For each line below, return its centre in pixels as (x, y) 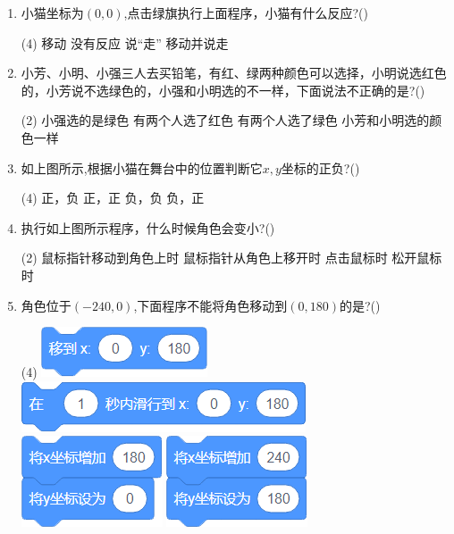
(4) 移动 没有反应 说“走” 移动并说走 (125, 42)
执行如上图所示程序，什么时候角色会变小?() (148, 227)
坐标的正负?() (320, 167)
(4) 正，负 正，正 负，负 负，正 (113, 198)
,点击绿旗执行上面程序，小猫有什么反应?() (246, 13)
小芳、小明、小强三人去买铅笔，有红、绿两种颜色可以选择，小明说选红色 (234, 73)
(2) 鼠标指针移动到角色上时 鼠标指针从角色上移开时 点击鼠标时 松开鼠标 (231, 258)
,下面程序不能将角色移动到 (210, 305)
